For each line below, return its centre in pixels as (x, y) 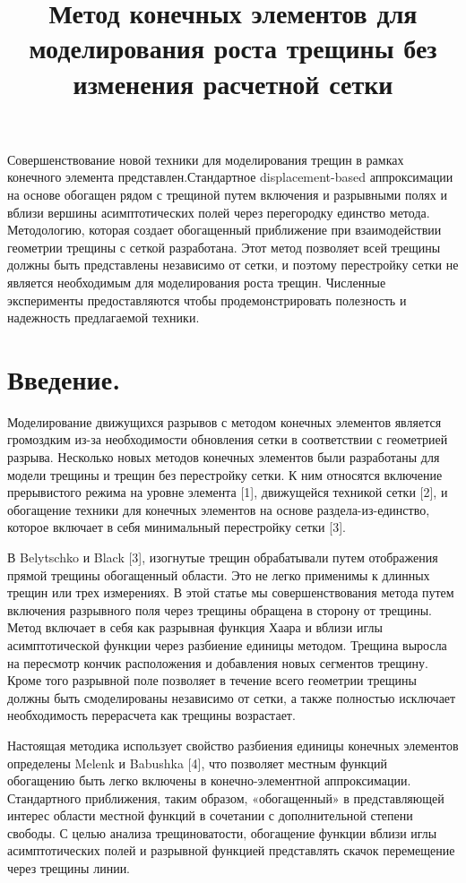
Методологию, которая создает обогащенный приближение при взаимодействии (224, 230)
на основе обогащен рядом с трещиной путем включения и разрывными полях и (227, 194)
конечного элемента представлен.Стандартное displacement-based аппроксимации (230, 177)
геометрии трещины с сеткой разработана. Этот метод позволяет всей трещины (224, 247)
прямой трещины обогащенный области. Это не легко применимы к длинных (219, 574)
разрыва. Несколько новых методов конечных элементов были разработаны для (224, 457)
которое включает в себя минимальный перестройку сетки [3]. (177, 527)
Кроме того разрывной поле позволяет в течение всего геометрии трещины (212, 680)
